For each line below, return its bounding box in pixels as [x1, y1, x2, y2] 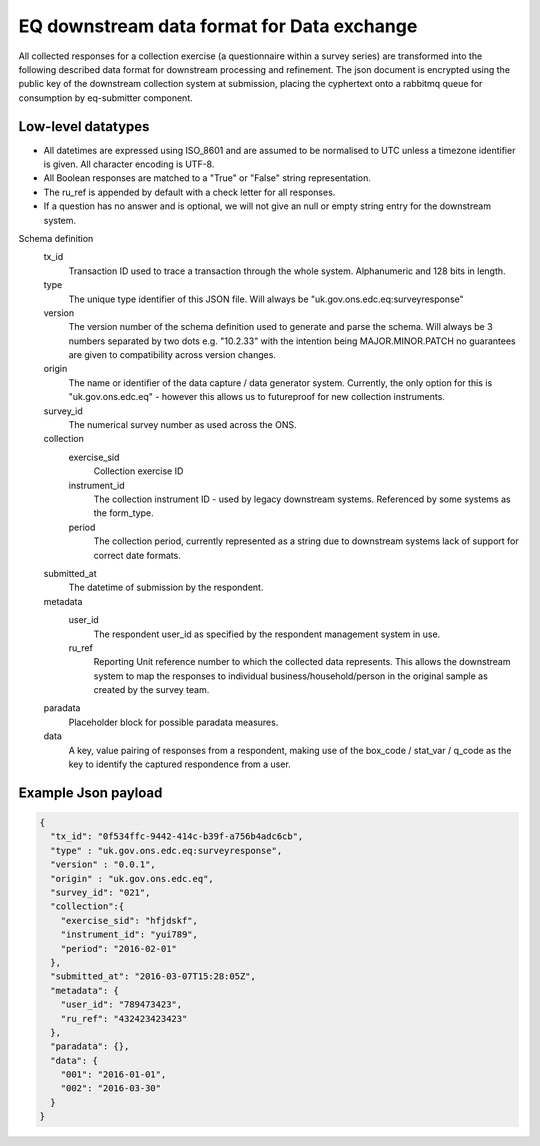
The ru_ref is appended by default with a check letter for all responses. [43, 186, 336, 198]
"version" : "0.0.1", [50, 859, 157, 870]
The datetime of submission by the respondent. [68, 581, 264, 594]
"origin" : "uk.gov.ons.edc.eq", [50, 873, 214, 884]
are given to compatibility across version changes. [68, 349, 277, 361]
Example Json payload [18, 784, 163, 801]
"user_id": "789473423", [60, 999, 183, 1010]
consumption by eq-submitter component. [18, 91, 194, 104]
